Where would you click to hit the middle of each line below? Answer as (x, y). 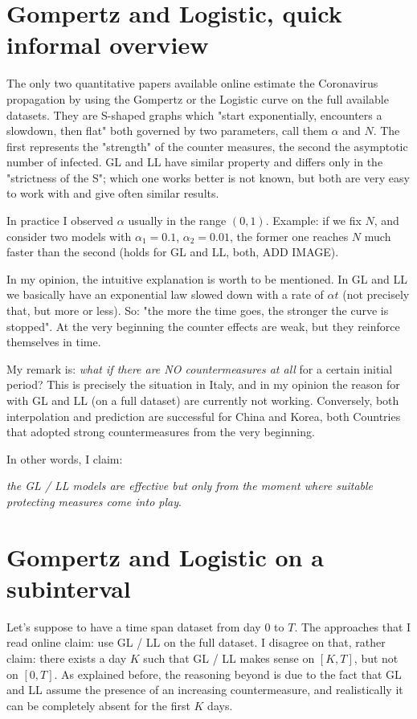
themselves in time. (54, 342)
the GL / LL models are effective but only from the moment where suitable (190, 486)
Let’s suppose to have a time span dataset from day (134, 626)
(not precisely (376, 294)
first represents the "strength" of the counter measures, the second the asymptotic (207, 146)
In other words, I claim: (65, 458)
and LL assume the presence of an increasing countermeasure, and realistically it (205, 690)
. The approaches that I (353, 626)
